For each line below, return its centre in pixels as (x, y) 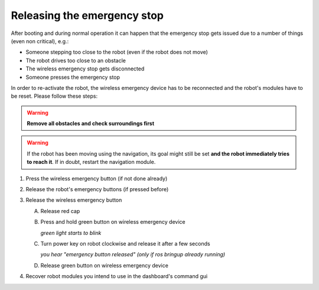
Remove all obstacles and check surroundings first (91, 124)
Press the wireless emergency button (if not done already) (97, 178)
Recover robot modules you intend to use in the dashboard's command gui (117, 276)
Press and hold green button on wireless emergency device (113, 222)
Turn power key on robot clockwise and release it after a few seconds (125, 243)
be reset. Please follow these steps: (54, 96)
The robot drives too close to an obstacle (76, 60)
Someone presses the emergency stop (73, 77)
